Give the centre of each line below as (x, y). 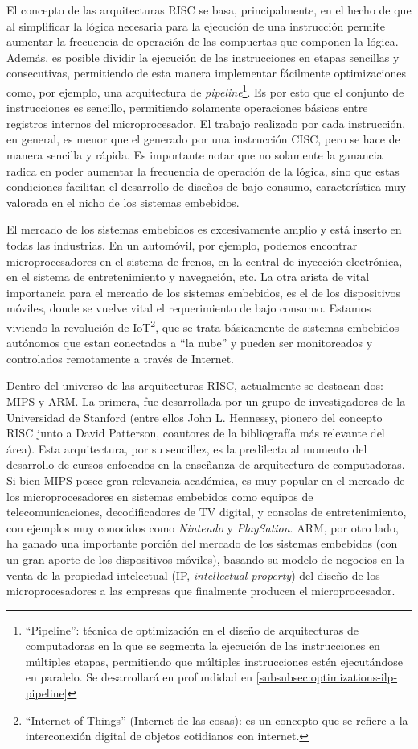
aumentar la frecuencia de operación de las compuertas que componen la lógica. (203, 41)
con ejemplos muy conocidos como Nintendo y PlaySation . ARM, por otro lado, (203, 527)
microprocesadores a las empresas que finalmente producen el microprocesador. (201, 591)
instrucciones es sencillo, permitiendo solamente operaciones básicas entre (187, 108)
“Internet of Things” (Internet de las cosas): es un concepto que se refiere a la (217, 720)
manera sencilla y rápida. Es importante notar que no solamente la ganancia (195, 155)
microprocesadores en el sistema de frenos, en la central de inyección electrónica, (205, 261)
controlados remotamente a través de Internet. (120, 358)
